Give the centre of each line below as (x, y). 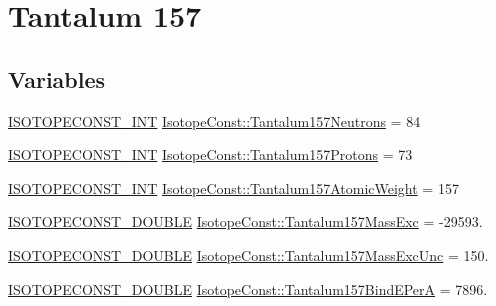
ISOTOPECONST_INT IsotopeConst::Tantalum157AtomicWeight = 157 (233, 187)
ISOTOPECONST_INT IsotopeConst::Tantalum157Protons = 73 (210, 154)
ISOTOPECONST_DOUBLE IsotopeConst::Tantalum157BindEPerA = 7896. (248, 288)
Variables (57, 78)
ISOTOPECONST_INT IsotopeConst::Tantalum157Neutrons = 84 (214, 120)
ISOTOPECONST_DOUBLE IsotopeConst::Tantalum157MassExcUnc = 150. (248, 254)
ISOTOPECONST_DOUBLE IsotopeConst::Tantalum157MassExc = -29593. (245, 221)
